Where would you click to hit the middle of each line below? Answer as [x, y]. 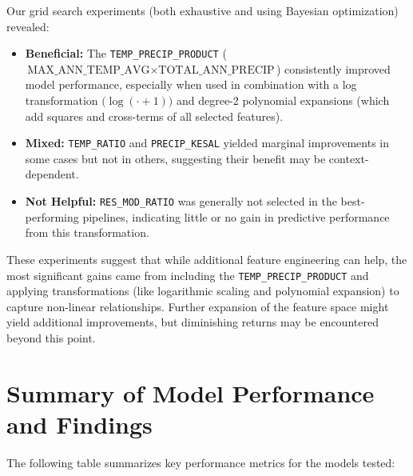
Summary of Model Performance [191, 392]
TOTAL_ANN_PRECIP [216, 70]
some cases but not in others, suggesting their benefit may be [175, 158]
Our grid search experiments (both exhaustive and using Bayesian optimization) [203, 10]
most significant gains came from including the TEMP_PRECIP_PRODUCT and [188, 275]
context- [349, 158]
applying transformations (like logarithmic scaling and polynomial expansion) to [203, 291]
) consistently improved [333, 68]
